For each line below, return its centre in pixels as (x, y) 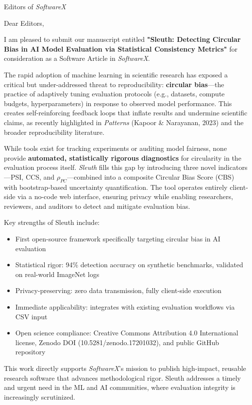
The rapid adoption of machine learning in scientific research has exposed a (116, 74)
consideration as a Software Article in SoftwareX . (77, 58)
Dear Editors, (24, 23)
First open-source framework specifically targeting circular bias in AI (118, 239)
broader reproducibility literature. (54, 132)
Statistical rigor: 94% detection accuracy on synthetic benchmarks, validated (129, 265)
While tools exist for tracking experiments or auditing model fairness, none (116, 148)
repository (30, 352)
